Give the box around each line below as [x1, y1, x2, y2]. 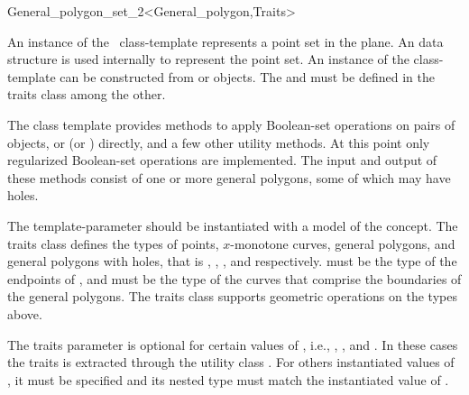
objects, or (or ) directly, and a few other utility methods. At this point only [7, 133, 430, 152]
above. [7, 304, 42, 323]
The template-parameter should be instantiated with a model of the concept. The [7, 216, 458, 234]
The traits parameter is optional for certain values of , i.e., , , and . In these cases [7, 335, 458, 354]
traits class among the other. [7, 85, 166, 104]
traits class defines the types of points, [7, 234, 219, 253]
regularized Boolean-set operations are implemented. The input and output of [7, 151, 437, 170]
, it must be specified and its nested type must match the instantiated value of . [7, 370, 449, 389]
